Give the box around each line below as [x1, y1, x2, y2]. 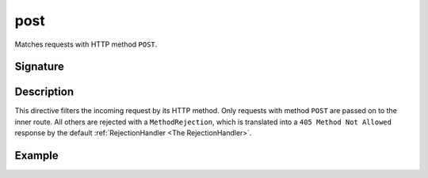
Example [14, 149, 59, 162]
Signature [14, 60, 65, 74]
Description [14, 85, 75, 99]
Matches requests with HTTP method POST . [14, 40, 158, 49]
